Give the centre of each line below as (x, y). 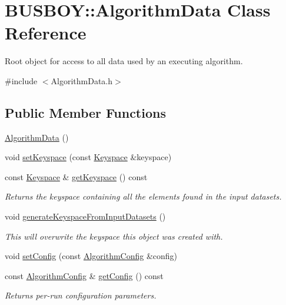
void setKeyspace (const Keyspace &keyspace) (88, 157)
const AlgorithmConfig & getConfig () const (84, 275)
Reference (46, 33)
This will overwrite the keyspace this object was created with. (114, 236)
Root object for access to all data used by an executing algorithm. (124, 61)
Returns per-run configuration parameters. (81, 295)
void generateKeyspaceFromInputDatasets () (85, 216)
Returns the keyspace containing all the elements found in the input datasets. (143, 196)
